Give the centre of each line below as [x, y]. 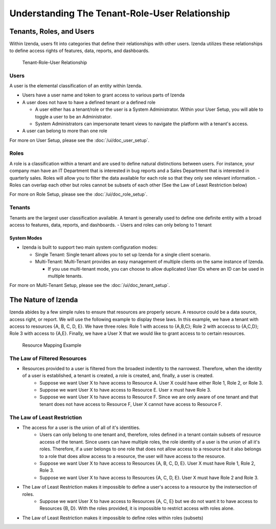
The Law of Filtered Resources [48, 358]
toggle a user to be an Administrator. [73, 116]
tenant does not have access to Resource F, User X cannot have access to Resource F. [131, 404]
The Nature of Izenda [44, 300]
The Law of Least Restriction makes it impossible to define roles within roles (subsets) [113, 518]
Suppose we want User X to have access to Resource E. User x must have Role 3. [125, 390]
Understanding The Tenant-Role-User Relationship [120, 13]
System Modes [26, 238]
